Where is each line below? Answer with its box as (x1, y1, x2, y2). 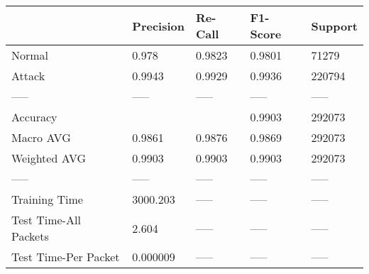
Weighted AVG (11, 150, 87, 166)
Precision (132, 17, 184, 34)
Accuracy (11, 109, 57, 125)
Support (311, 17, 358, 34)
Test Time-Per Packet (11, 248, 120, 265)
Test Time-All (11, 212, 81, 228)
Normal (11, 47, 49, 63)
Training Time (11, 191, 83, 207)
